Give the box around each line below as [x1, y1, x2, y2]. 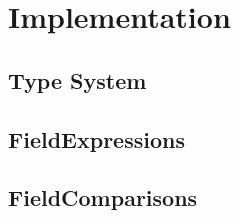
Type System [8, 64, 147, 95]
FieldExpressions [8, 123, 185, 154]
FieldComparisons [8, 182, 198, 213]
